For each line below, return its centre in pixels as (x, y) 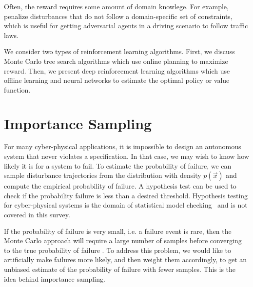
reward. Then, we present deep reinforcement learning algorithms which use (117, 70)
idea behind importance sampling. (55, 278)
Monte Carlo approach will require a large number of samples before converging (123, 240)
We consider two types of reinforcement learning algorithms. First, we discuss (119, 51)
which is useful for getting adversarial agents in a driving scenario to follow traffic (126, 26)
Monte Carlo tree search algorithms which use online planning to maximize (116, 61)
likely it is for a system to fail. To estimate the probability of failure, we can (118, 165)
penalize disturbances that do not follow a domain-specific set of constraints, (118, 16)
